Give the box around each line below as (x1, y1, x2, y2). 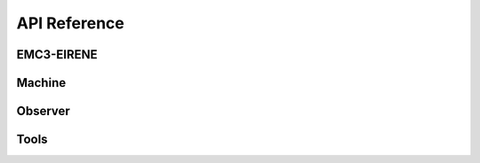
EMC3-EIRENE (16, 47, 98, 62)
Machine (16, 75, 67, 90)
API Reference (16, 13, 124, 33)
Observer (16, 104, 70, 119)
